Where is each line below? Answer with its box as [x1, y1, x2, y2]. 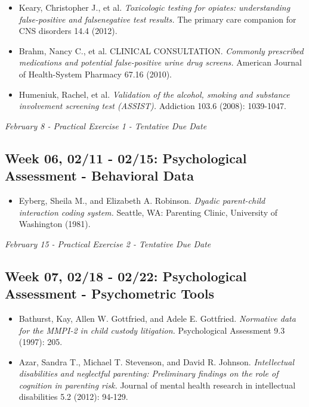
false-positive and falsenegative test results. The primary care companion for [18, 13, 296, 25]
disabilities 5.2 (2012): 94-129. [18, 390, 128, 403]
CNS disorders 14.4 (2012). [18, 24, 118, 37]
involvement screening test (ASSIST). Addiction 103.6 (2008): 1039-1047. [18, 100, 286, 112]
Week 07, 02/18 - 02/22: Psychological [5, 266, 247, 285]
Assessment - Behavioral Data [5, 166, 194, 185]
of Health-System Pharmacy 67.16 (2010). [18, 67, 172, 80]
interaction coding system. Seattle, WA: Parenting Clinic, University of [18, 206, 278, 218]
